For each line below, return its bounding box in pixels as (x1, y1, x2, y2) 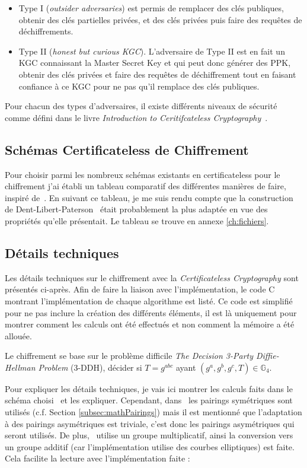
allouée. (5, 329, 32, 342)
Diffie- (255, 349, 279, 362)
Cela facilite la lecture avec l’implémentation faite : (5, 452, 190, 464)
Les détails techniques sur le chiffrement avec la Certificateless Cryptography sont (5, 271, 299, 284)
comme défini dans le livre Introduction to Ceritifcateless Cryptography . (5, 111, 268, 123)
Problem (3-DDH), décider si (38, 361, 142, 373)
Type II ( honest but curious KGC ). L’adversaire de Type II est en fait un (18, 44, 285, 57)
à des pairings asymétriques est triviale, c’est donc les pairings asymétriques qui (5, 417, 295, 429)
